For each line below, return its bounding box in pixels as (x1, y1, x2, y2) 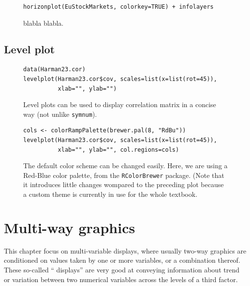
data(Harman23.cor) (23, 66, 86, 73)
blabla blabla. (23, 17, 64, 28)
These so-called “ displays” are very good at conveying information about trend (4, 264, 239, 274)
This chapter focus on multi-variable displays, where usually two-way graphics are (4, 245, 247, 255)
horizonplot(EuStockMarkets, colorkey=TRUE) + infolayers (23, 3, 214, 10)
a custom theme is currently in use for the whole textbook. (23, 189, 198, 199)
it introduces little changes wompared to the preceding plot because (23, 179, 224, 190)
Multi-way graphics (4, 217, 135, 237)
